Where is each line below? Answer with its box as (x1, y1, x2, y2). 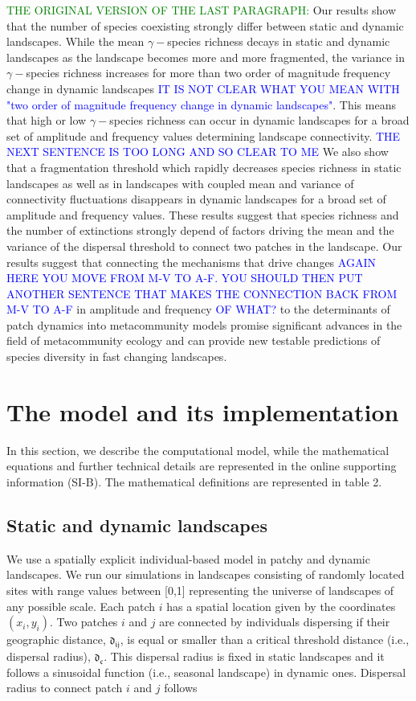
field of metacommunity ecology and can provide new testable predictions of (6, 332, 381, 349)
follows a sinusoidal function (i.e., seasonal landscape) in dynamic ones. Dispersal (6, 663, 406, 680)
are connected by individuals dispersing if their (159, 613, 390, 630)
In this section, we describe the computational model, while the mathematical (6, 441, 389, 458)
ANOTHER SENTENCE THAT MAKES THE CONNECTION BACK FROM (6, 285, 398, 301)
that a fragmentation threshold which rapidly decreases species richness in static (6, 158, 402, 175)
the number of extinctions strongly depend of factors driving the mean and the (6, 222, 394, 239)
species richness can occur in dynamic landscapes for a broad (109, 112, 410, 129)
